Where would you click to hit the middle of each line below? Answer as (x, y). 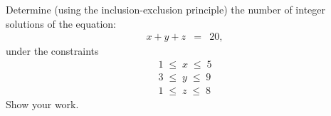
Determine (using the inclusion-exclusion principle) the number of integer (165, 9)
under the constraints (52, 51)
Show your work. (42, 104)
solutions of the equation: (61, 23)
